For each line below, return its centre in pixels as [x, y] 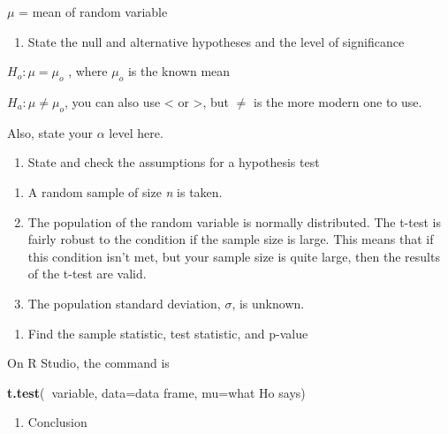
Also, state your [50, 132]
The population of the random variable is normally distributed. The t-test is [234, 221]
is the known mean [179, 71]
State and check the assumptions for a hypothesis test [174, 162]
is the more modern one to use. [338, 101]
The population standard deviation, [124, 303]
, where [88, 71]
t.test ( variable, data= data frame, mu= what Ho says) [156, 392]
